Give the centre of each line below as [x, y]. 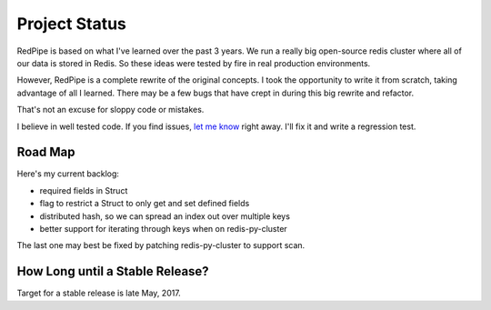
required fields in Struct [84, 190]
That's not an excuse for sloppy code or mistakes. [110, 110]
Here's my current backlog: [68, 174]
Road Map [46, 152]
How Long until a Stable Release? [113, 271]
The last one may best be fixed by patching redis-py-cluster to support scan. [161, 245]
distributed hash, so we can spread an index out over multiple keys [165, 216]
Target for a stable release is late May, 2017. [99, 293]
